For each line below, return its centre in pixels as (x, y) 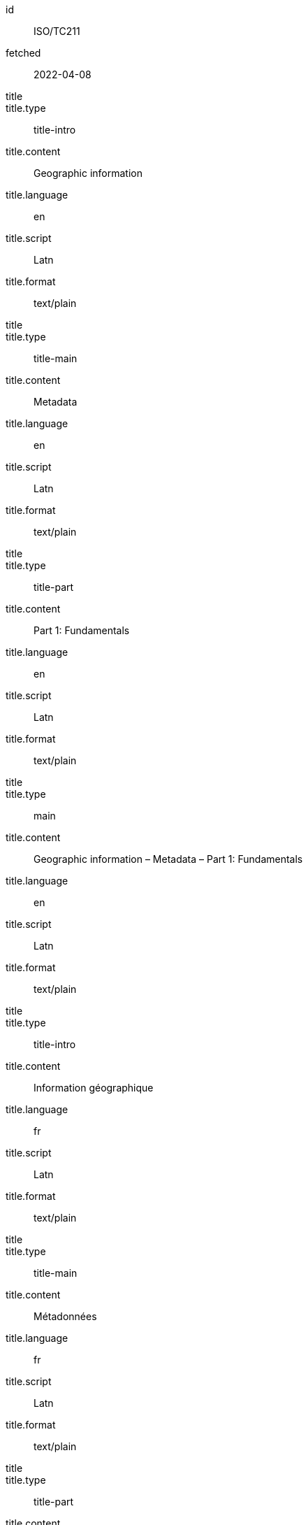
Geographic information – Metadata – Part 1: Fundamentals (168, 859)
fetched (23, 53)
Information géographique (94, 1088)
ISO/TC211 (57, 31)
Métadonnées (65, 1316)
